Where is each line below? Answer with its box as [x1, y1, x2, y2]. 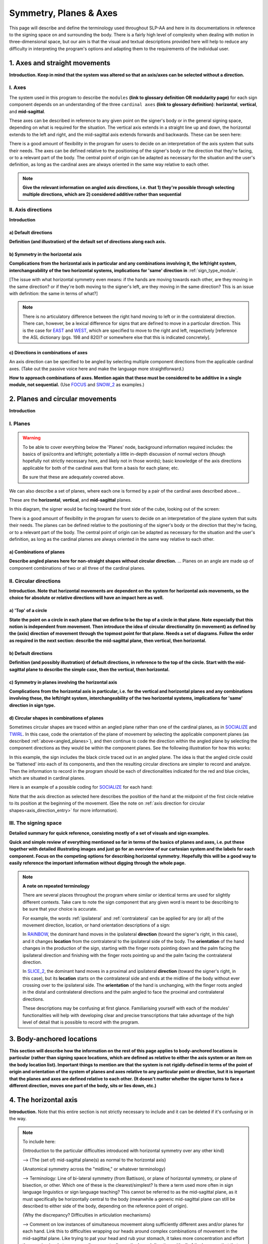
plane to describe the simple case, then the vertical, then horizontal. [26, 666, 170, 672]
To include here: [22, 1139, 56, 1144]
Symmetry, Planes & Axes [9, 7, 118, 18]
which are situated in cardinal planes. [9, 775, 85, 781]
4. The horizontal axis [9, 1095, 78, 1104]
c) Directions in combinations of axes [9, 349, 88, 355]
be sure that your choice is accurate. [22, 906, 98, 912]
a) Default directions [9, 229, 53, 235]
